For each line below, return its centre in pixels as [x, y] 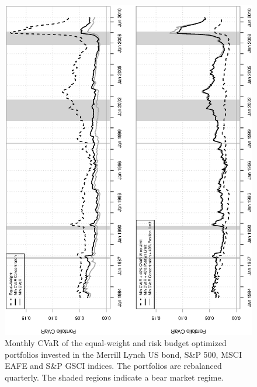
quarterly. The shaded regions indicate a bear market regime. [114, 377]
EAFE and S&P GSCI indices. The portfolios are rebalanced [113, 366]
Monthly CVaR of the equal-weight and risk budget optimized [116, 343]
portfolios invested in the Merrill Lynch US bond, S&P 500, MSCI [123, 354]
